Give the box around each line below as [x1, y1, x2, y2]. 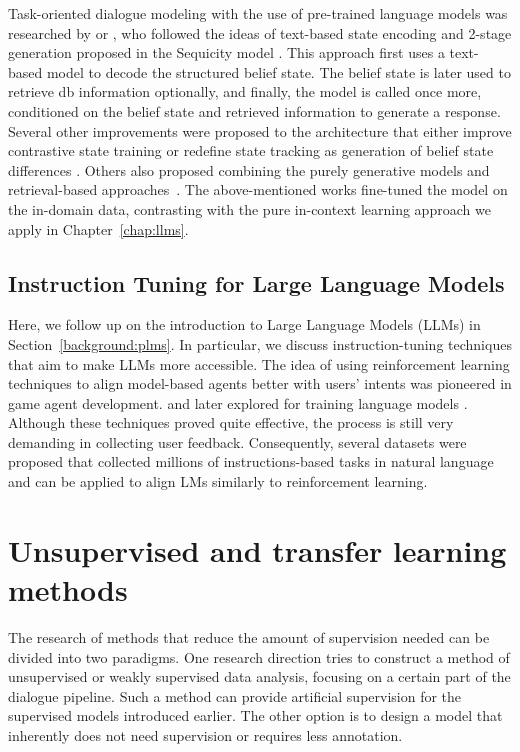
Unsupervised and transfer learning [8, 529, 507, 570]
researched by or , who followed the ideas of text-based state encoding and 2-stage [8, 22, 512, 43]
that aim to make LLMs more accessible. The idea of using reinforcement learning [8, 353, 510, 374]
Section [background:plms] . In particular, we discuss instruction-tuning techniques [8, 333, 512, 354]
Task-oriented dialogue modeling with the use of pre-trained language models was [8, 3, 508, 23]
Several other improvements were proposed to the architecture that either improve [8, 120, 512, 141]
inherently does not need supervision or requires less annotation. [8, 724, 403, 745]
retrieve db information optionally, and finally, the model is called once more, [8, 81, 482, 102]
